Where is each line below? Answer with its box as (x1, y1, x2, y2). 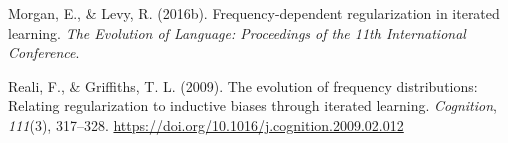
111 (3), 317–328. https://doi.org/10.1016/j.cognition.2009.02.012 (8, 114, 404, 135)
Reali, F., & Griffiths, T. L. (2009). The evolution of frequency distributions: (8, 75, 478, 96)
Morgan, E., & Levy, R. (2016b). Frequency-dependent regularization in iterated (8, 3, 500, 23)
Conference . (8, 42, 80, 63)
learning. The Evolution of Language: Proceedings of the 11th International (8, 22, 466, 43)
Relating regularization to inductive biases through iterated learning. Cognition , (8, 95, 497, 116)
